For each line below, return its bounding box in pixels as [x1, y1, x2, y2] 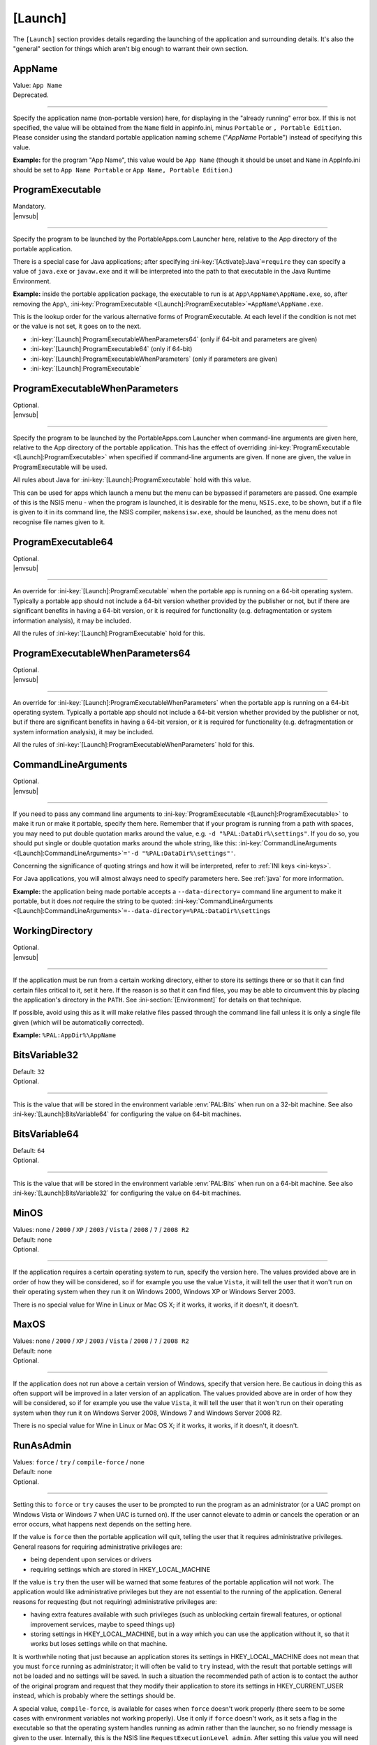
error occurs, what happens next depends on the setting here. [13, 1520, 192, 1529]
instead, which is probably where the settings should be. [13, 1691, 176, 1700]
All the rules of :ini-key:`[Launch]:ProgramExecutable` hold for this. [13, 629, 205, 638]
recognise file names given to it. [13, 517, 105, 526]
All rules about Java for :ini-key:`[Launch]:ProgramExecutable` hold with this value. [13, 475, 251, 484]
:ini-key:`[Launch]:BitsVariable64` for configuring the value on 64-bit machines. [13, 1110, 242, 1118]
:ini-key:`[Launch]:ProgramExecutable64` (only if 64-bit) [30, 345, 193, 353]
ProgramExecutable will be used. [13, 463, 108, 471]
